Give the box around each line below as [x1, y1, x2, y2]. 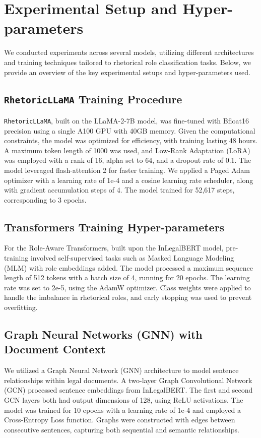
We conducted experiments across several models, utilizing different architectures [4, 47, 254, 57]
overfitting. [4, 302, 38, 312]
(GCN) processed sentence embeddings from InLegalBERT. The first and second [4, 385, 253, 395]
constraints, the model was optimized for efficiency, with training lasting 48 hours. [4, 135, 257, 146]
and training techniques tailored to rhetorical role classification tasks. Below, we [4, 56, 251, 67]
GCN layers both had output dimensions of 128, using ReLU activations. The [4, 395, 243, 405]
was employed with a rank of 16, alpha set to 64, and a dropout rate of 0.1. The [4, 155, 251, 165]
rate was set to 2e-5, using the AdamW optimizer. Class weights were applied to [4, 282, 251, 292]
